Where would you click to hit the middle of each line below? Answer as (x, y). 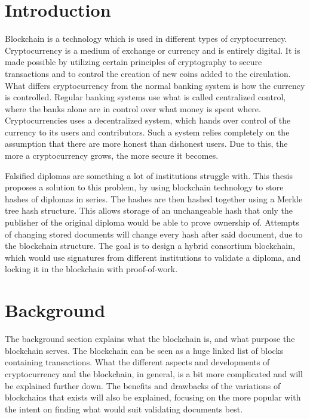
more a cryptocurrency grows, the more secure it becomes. (112, 155)
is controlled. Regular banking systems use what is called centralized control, (145, 97)
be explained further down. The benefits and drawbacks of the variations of (143, 385)
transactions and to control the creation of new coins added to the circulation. (148, 73)
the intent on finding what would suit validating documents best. (124, 409)
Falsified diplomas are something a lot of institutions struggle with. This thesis (149, 175)
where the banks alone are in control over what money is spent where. (133, 108)
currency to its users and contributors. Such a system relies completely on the (147, 132)
